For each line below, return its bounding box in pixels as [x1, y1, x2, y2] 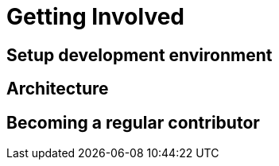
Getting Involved [6, 3, 184, 30]
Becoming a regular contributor [6, 112, 260, 133]
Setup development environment [6, 44, 273, 65]
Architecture [6, 79, 109, 99]
